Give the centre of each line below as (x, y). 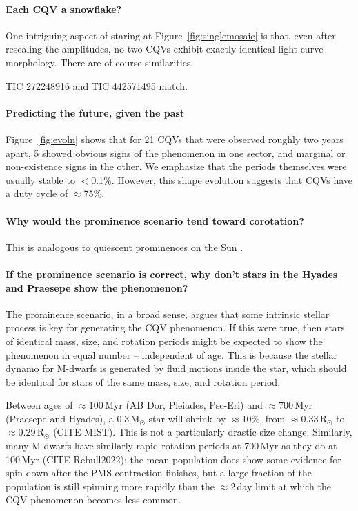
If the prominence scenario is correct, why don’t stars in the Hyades (172, 273)
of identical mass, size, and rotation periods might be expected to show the (164, 341)
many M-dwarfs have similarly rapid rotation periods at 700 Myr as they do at (171, 446)
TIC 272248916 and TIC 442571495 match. (97, 85)
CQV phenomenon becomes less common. (93, 500)
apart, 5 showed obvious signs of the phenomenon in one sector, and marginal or (176, 152)
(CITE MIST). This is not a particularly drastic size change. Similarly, (203, 432)
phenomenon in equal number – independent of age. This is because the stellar (172, 354)
